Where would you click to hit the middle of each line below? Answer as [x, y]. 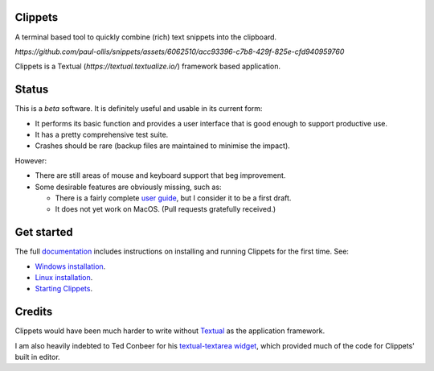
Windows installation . [70, 266]
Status [32, 90]
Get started [44, 232]
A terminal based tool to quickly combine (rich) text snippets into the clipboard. [146, 37]
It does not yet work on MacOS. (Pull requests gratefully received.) [166, 209]
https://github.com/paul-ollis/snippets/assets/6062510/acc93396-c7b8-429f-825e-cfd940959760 [180, 52]
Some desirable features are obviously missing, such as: [128, 187]
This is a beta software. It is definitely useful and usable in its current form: [139, 109]
